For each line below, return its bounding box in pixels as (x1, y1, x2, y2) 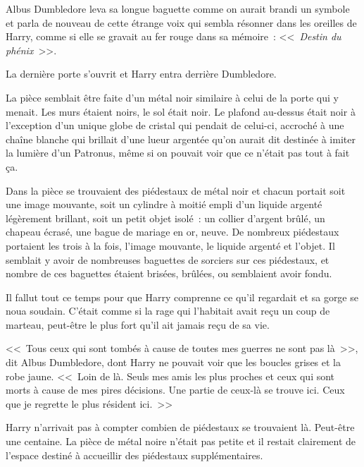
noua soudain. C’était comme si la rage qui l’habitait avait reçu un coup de (6, 303, 330, 318)
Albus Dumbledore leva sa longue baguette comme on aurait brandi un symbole (6, 1, 350, 16)
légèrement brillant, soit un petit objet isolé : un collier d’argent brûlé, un (6, 210, 325, 225)
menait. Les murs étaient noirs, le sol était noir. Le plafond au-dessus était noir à (6, 104, 356, 119)
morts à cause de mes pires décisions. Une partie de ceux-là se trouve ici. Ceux (6, 382, 345, 397)
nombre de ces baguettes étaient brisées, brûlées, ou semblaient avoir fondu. (6, 266, 332, 281)
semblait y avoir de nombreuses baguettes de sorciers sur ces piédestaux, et (6, 252, 330, 267)
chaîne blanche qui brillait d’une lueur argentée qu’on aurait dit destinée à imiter (6, 131, 356, 146)
